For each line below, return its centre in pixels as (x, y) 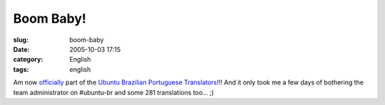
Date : (21, 49)
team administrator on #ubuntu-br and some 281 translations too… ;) (113, 92)
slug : (21, 40)
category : (28, 60)
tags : (21, 69)
